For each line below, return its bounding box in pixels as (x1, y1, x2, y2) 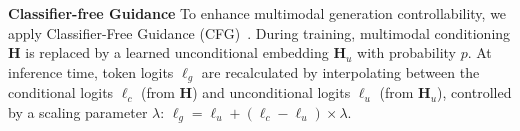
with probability (357, 42, 456, 63)
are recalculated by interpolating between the (201, 61, 480, 82)
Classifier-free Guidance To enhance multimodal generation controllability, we (8, 3, 507, 23)
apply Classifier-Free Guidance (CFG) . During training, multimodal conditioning (8, 22, 511, 43)
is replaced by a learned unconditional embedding (25, 42, 329, 63)
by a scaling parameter (8, 101, 148, 122)
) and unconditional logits (192, 82, 351, 103)
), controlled (437, 82, 512, 103)
